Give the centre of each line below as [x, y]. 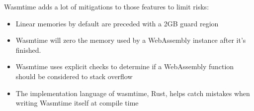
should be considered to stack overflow [74, 76]
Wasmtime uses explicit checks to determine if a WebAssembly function [125, 66]
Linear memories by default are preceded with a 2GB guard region [117, 23]
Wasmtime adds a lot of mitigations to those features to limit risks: [107, 6]
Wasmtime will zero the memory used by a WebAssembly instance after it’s [131, 40]
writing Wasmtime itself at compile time [77, 103]
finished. [28, 50]
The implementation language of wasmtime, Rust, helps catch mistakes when [133, 93]
